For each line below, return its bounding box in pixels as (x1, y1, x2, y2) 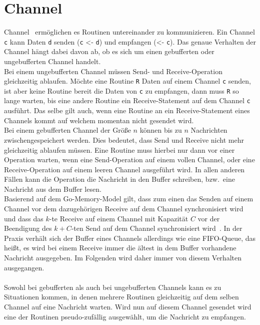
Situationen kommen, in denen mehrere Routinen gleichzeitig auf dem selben (4, 291, 239, 302)
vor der (197, 213, 220, 223)
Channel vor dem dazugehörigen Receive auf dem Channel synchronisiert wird (4, 203, 243, 214)
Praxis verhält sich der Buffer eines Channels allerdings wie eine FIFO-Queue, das (4, 232, 256, 243)
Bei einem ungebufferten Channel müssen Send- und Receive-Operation (4, 66, 222, 76)
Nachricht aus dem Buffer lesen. (4, 183, 101, 194)
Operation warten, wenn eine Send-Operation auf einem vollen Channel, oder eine (4, 154, 255, 165)
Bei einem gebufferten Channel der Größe (4, 125, 131, 135)
